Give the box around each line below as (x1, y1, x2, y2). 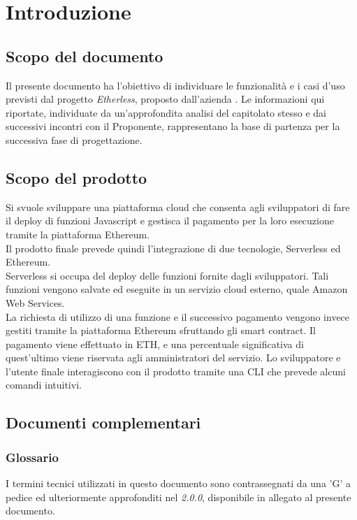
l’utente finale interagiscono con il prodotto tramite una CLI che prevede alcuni (6, 363, 346, 378)
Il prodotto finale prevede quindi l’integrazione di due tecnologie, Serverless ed (6, 240, 341, 255)
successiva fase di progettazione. (6, 132, 143, 147)
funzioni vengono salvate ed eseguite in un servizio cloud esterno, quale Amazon (6, 282, 348, 296)
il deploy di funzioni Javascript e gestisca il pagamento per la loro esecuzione (6, 213, 334, 228)
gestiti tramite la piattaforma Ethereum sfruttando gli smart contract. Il (6, 323, 316, 338)
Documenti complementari (6, 412, 201, 433)
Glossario (6, 448, 59, 465)
